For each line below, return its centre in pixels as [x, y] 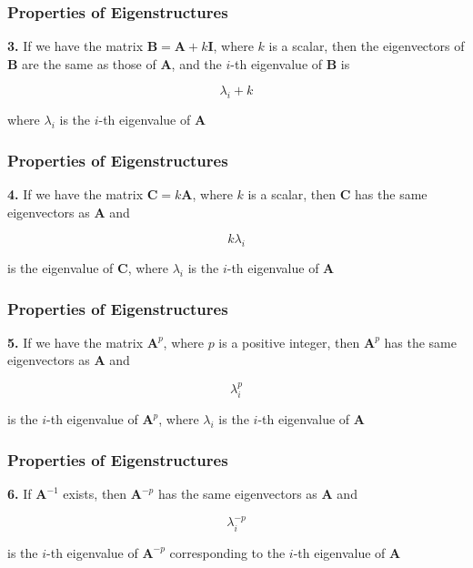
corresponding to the [227, 552]
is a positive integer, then [289, 342]
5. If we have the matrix [75, 342]
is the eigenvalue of [60, 268]
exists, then [95, 494]
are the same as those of [89, 63]
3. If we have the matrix [75, 46]
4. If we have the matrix [75, 194]
